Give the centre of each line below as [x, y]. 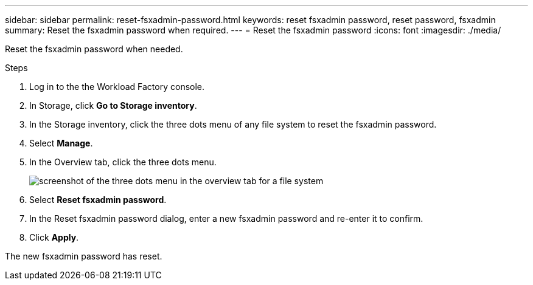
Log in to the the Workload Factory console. [117, 87]
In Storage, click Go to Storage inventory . [113, 105]
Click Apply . [54, 237]
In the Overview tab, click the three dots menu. [123, 162]
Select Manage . [61, 143]
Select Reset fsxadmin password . [98, 200]
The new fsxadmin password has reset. [84, 256]
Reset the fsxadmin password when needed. [94, 49]
